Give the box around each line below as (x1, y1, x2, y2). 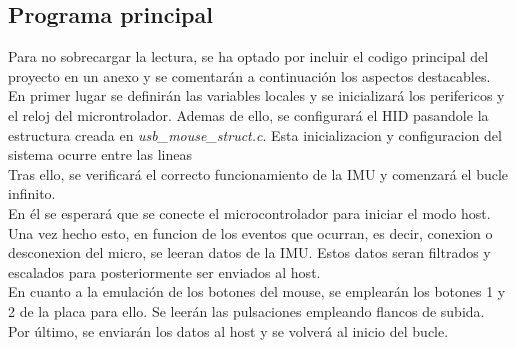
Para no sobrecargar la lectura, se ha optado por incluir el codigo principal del (8, 46, 489, 67)
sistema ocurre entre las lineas (8, 144, 192, 165)
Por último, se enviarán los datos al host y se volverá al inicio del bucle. (8, 320, 449, 341)
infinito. (8, 183, 56, 204)
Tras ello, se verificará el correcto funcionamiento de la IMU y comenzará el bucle (8, 163, 509, 184)
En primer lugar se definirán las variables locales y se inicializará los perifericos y (8, 85, 505, 106)
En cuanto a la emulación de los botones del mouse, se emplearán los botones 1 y (8, 281, 506, 302)
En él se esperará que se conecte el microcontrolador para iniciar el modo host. (8, 202, 491, 223)
